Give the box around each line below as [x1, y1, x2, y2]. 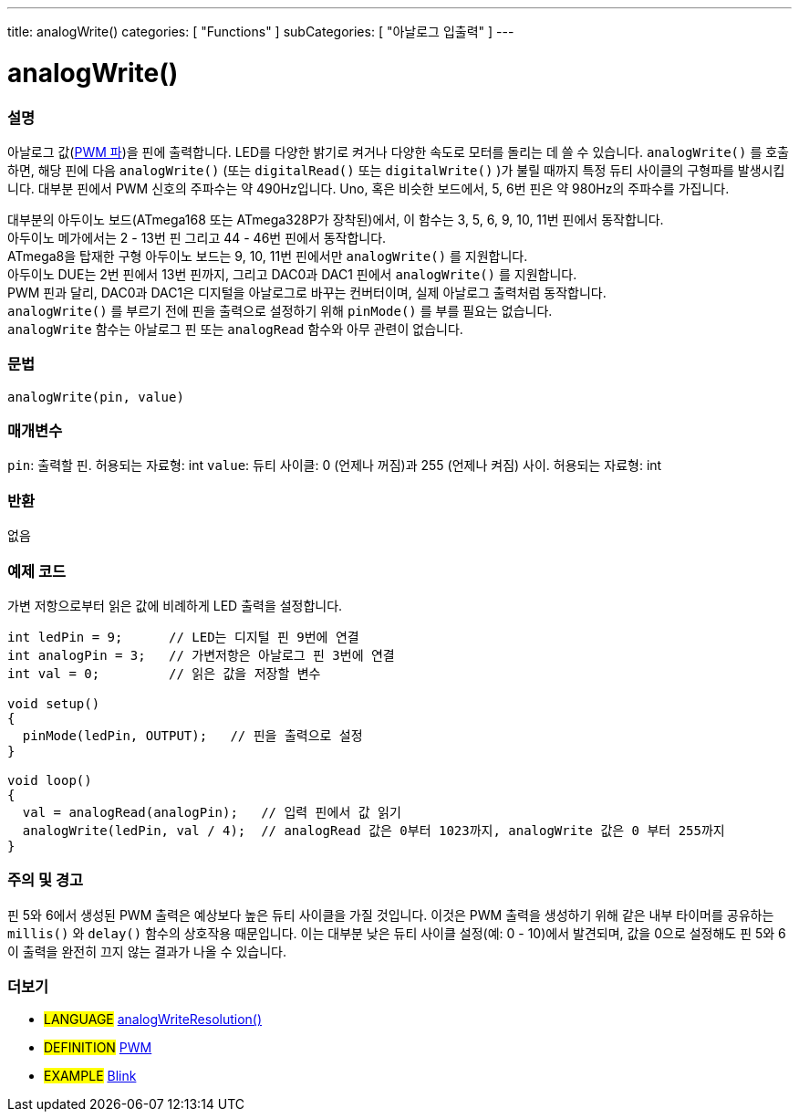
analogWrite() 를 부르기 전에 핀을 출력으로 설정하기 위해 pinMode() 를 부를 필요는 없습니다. [7, 302, 553, 319]
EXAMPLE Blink [44, 1068, 137, 1084]
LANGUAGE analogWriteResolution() [44, 1011, 263, 1028]
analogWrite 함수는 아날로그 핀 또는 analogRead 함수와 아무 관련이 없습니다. [7, 320, 463, 337]
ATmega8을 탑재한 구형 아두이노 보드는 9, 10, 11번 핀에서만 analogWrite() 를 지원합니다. [7, 247, 528, 264]
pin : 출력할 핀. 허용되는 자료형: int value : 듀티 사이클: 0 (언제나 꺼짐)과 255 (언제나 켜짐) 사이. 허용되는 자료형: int [7, 457, 662, 474]
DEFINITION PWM [44, 1040, 152, 1056]
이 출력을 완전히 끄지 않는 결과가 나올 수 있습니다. [7, 943, 287, 959]
